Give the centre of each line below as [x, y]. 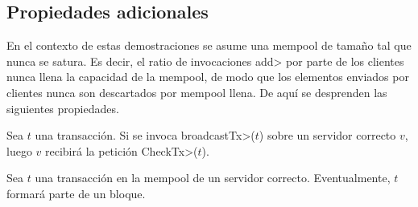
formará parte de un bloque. [76, 193]
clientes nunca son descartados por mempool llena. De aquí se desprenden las [197, 92]
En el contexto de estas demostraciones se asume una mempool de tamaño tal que [209, 45]
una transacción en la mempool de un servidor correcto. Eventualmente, [213, 178]
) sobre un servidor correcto [327, 135]
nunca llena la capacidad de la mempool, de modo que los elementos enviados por [208, 77]
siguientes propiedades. [63, 108]
